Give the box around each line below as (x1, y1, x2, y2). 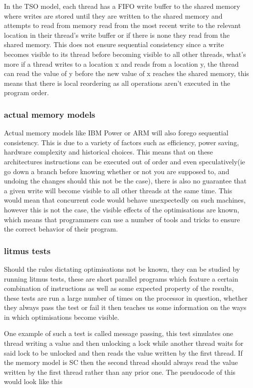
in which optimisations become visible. (4, 311, 119, 322)
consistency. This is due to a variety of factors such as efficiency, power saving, (4, 137, 239, 147)
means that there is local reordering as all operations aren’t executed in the (4, 78, 230, 88)
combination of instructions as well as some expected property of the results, (4, 283, 234, 293)
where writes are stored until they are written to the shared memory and (4, 10, 223, 21)
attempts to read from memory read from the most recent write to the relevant (4, 20, 241, 30)
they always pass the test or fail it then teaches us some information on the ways (4, 302, 247, 312)
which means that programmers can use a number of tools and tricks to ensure (4, 214, 240, 224)
